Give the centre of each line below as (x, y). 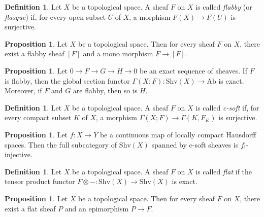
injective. (19, 154)
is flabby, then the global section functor (67, 80)
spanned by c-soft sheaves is (195, 144)
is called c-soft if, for (227, 107)
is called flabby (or (224, 7)
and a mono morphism (118, 53)
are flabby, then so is (105, 91)
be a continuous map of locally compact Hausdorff (178, 134)
